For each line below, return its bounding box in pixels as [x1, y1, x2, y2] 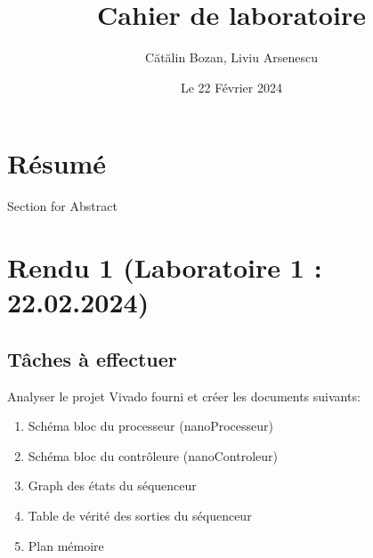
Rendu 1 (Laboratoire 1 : [7, 249, 322, 286]
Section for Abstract [7, 197, 118, 215]
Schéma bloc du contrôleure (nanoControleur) [28, 446, 278, 465]
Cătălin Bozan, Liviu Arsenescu [145, 48, 318, 67]
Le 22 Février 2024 [180, 77, 282, 96]
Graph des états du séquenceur [28, 476, 197, 495]
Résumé [7, 145, 107, 182]
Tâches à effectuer [7, 344, 177, 372]
